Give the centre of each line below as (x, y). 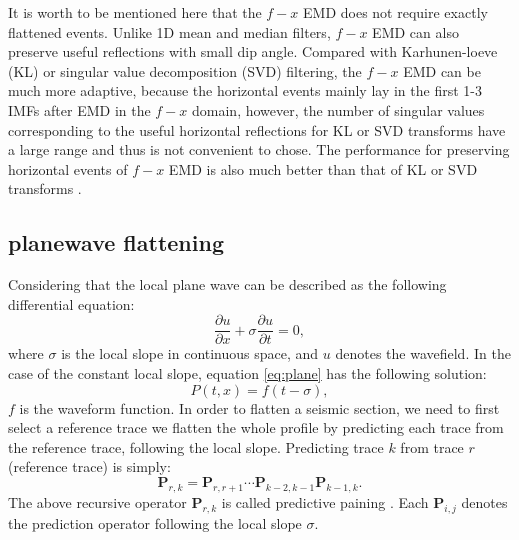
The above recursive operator (97, 501)
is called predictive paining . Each (325, 501)
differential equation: (71, 303)
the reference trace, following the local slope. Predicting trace (196, 446)
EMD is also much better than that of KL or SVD (323, 168)
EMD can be (442, 70)
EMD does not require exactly (395, 12)
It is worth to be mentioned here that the (135, 12)
